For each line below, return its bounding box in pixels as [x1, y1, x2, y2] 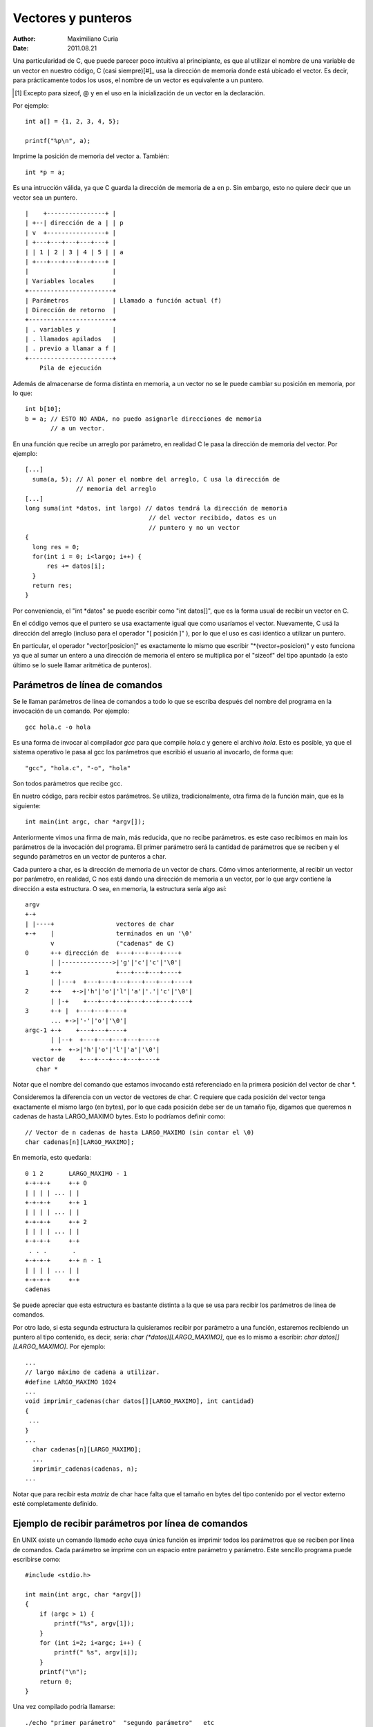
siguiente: [12, 801, 41, 810]
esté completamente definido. [12, 1500, 98, 1508]
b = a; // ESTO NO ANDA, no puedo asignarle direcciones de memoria [25, 414, 262, 423]
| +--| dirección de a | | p [25, 219, 124, 227]
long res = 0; [32, 543, 80, 551]
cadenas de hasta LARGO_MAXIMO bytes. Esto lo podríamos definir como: [12, 1112, 226, 1120]
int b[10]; [25, 405, 62, 413]
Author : [12, 35, 36, 43]
